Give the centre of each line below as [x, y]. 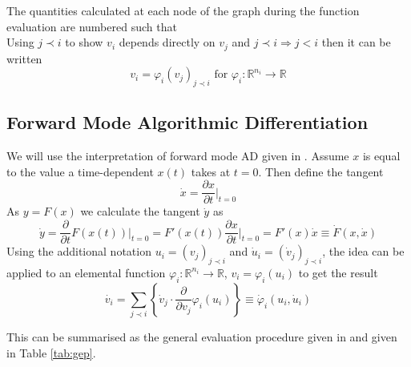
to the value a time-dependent [80, 171]
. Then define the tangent [321, 171]
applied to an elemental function [86, 272]
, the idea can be [363, 251]
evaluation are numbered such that [92, 26]
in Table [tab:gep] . [51, 352]
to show [84, 42]
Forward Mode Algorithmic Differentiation [187, 122]
